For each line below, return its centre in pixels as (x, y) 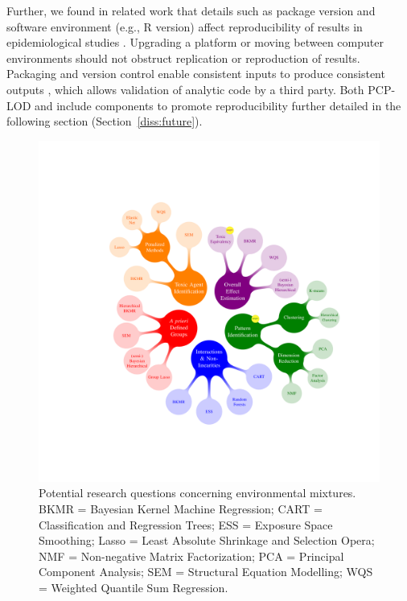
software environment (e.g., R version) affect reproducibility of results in (185, 26)
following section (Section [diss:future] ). (105, 121)
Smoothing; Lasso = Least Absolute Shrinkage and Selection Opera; (207, 540)
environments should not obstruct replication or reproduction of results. (183, 58)
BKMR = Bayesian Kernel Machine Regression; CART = (181, 508)
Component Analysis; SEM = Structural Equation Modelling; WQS (206, 572)
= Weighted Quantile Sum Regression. (134, 587)
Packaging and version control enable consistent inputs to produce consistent (196, 74)
